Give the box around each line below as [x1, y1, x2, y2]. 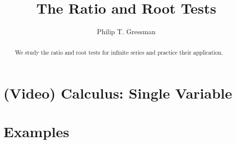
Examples [3, 121, 69, 141]
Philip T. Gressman [97, 26, 156, 37]
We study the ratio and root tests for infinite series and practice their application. [15, 48, 223, 56]
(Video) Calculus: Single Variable [3, 83, 232, 103]
